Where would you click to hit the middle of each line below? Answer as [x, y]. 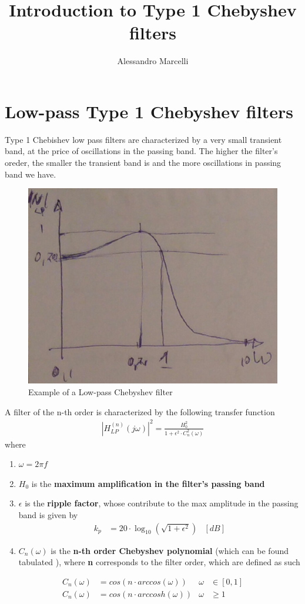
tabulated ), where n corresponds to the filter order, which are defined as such [159, 562]
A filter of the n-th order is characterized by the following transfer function [140, 411]
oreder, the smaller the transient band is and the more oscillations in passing [143, 163]
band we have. [31, 174]
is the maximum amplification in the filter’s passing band [148, 483]
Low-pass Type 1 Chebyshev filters [149, 111]
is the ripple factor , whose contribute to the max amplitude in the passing [162, 503]
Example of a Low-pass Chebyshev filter [100, 391]
